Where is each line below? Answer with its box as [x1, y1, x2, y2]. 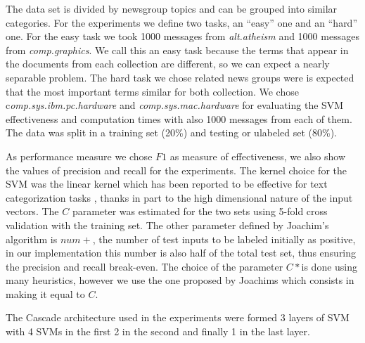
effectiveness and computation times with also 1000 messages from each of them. [6, 111, 352, 126]
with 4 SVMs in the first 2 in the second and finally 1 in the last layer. [6, 324, 310, 339]
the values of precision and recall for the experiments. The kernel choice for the [6, 162, 347, 177]
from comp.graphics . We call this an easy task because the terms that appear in [6, 42, 349, 57]
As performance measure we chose [6, 148, 153, 163]
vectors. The [6, 204, 59, 219]
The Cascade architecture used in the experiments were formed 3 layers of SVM [6, 310, 350, 325]
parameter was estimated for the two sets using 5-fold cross [72, 204, 328, 219]
